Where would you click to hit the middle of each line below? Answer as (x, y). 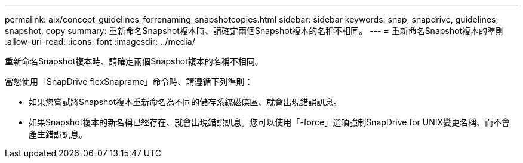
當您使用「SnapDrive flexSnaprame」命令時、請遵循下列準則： (129, 81)
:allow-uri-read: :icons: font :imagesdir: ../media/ (100, 41)
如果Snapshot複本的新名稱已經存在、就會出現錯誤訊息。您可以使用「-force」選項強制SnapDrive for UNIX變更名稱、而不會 (270, 122)
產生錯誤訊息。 (58, 134)
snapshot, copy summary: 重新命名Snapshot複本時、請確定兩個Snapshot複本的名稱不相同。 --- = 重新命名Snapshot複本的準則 (254, 31)
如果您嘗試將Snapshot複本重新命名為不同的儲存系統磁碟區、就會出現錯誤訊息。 (185, 102)
